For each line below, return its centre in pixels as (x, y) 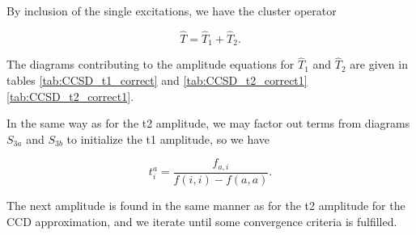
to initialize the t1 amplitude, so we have (168, 138)
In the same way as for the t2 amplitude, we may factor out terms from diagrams (208, 123)
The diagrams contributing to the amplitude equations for (151, 64)
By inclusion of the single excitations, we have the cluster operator (172, 10)
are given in (379, 64)
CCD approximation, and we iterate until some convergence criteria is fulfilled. (202, 221)
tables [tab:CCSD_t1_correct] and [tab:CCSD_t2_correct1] (157, 80)
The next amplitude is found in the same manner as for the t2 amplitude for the (206, 205)
